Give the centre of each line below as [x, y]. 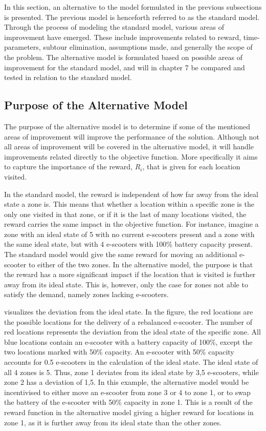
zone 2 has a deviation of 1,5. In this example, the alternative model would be [127, 382]
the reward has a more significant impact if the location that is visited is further [130, 274]
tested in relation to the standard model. [68, 77]
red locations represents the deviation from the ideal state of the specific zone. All [132, 332]
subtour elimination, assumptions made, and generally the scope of [148, 47]
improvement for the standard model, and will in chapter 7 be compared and [125, 67]
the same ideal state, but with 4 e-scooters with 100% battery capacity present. [129, 244]
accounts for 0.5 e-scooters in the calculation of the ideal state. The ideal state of [131, 362]
